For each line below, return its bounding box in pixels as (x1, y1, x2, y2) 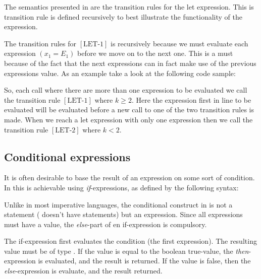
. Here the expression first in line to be (131, 94, 251, 105)
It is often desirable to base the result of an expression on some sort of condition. (4, 172, 255, 183)
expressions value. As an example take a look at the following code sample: (4, 67, 236, 78)
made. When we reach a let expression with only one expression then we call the (4, 114, 253, 124)
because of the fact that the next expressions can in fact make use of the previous (4, 57, 256, 68)
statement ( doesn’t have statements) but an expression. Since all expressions (4, 209, 243, 220)
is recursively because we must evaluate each (111, 38, 248, 48)
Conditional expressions (4, 149, 131, 164)
